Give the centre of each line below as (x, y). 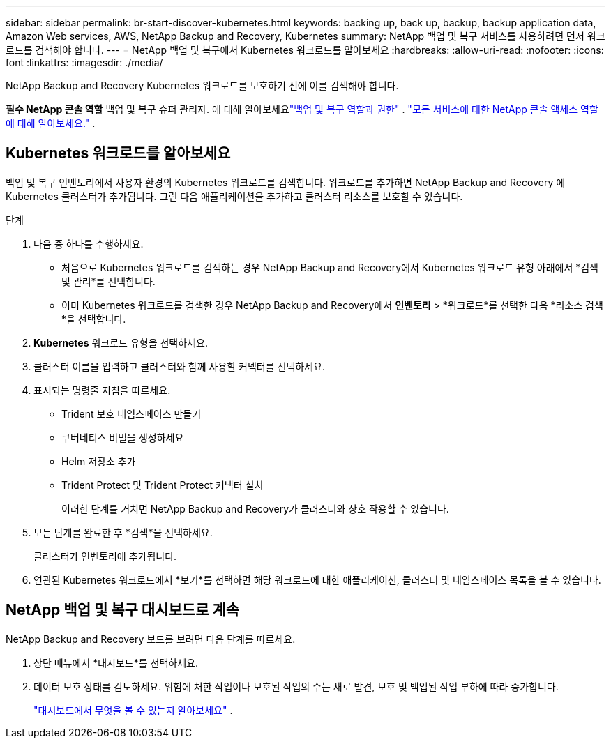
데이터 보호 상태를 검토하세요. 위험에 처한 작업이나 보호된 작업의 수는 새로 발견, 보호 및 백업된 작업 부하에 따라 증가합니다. (296, 686)
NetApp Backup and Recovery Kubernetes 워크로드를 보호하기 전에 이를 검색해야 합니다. (202, 85)
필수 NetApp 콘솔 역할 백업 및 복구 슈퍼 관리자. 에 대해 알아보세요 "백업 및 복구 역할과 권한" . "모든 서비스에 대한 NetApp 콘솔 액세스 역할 (302, 109)
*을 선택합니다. (94, 319)
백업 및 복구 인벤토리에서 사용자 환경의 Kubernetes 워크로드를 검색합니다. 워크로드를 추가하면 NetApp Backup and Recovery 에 (286, 182)
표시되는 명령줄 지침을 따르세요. (102, 390)
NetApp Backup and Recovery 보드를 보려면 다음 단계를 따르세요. (151, 639)
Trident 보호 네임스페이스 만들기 (131, 413)
